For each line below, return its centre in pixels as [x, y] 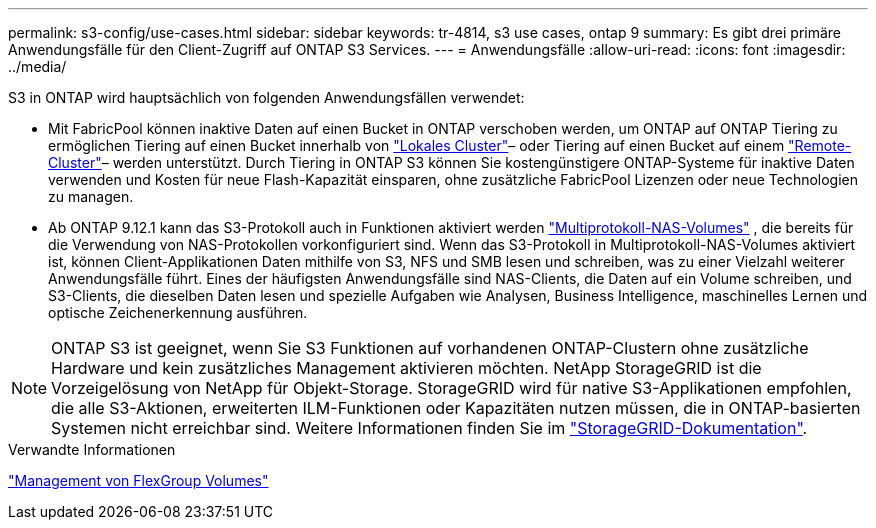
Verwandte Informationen [92, 449]
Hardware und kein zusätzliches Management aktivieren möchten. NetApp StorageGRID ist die [406, 368]
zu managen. [91, 196]
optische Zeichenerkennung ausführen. [178, 312]
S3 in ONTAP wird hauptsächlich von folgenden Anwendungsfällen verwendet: [266, 97]
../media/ [37, 66]
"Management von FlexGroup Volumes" [138, 480]
